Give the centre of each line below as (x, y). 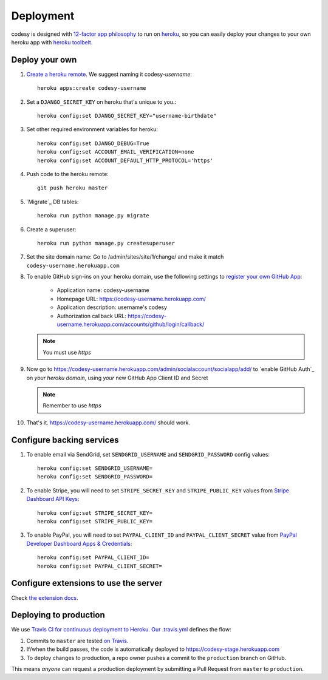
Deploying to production (58, 615)
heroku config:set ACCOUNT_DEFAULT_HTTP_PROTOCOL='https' (125, 160)
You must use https (67, 352)
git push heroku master (73, 188)
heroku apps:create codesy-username (92, 88)
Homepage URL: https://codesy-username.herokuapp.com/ (132, 299)
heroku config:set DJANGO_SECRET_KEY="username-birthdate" (127, 116)
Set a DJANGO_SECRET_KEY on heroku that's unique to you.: (101, 102)
